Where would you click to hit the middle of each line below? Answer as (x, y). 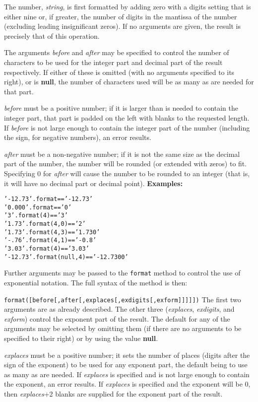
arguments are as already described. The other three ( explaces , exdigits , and (119, 309)
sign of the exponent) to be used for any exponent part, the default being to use (126, 365)
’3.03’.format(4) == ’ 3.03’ (47, 249)
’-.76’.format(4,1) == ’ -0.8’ (50, 240)
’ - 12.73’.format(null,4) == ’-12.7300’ (66, 257)
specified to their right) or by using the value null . (81, 338)
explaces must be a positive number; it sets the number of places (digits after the (127, 355)
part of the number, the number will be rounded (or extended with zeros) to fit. (126, 164)
